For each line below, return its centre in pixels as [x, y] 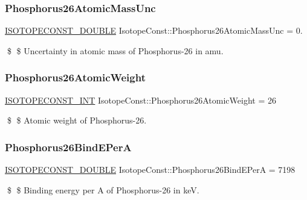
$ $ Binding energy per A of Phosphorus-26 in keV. [103, 189]
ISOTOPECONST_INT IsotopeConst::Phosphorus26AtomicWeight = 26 [141, 100]
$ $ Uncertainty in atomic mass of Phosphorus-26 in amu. [115, 50]
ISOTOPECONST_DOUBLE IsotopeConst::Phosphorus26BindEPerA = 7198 [150, 170]
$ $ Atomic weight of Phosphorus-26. [77, 120]
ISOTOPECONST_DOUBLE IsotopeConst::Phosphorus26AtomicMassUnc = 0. [154, 30]
